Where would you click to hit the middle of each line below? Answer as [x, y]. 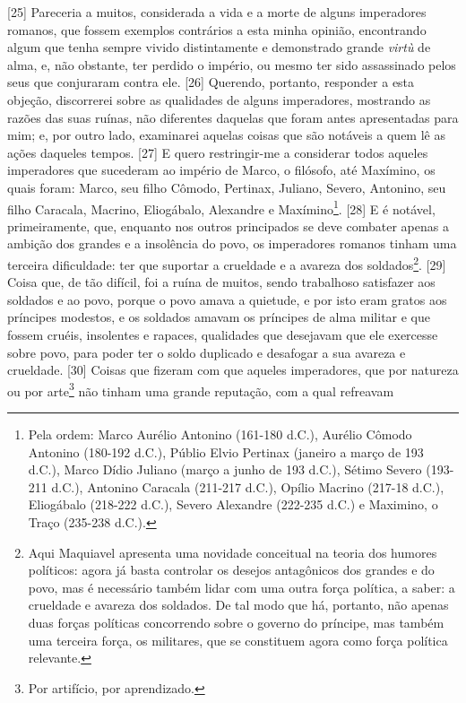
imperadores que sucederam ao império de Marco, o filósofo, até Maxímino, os [221, 170]
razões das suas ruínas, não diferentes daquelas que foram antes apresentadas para [233, 117]
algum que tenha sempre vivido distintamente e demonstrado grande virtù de [219, 47]
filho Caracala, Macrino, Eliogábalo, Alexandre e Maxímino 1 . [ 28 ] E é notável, [221, 207]
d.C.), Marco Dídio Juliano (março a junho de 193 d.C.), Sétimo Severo [225, 469]
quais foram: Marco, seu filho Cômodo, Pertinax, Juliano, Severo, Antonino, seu [227, 187]
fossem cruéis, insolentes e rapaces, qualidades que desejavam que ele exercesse [223, 334]
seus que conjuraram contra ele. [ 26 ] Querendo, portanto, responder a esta [211, 82]
